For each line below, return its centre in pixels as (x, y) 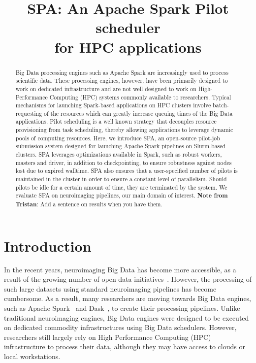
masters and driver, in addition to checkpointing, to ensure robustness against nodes (124, 162)
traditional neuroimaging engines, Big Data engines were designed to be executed (127, 317)
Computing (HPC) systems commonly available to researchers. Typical (140, 97)
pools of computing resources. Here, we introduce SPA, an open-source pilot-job (118, 138)
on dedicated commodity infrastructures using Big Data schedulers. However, (120, 327)
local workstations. (32, 356)
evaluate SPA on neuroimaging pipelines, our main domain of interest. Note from (122, 196)
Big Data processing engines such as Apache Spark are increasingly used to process (122, 72)
